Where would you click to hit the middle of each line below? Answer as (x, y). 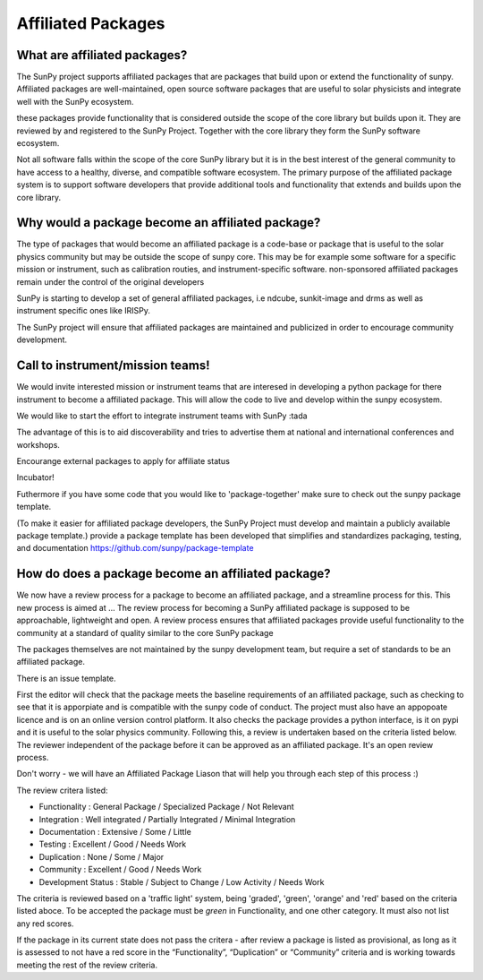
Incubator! (36, 477)
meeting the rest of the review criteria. (87, 965)
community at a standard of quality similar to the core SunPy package (145, 632)
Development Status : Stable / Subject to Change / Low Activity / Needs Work (182, 881)
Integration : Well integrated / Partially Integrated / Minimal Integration (167, 819)
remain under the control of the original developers (110, 281)
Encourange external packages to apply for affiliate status (123, 461)
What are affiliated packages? (102, 55)
